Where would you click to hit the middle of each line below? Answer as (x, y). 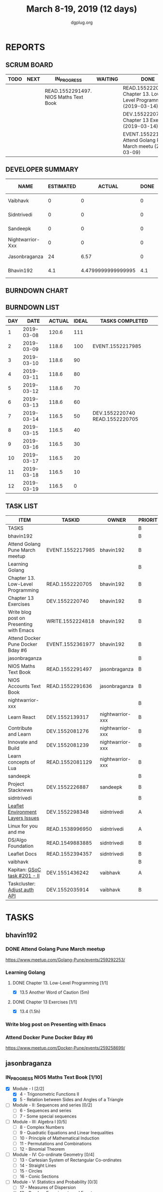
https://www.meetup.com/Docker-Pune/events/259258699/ (65, 1048)
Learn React (22, 717)
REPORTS (25, 47)
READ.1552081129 (69, 762)
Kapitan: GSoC (25, 870)
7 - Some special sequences (48, 1116)
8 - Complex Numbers (42, 1127)
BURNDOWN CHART (37, 291)
